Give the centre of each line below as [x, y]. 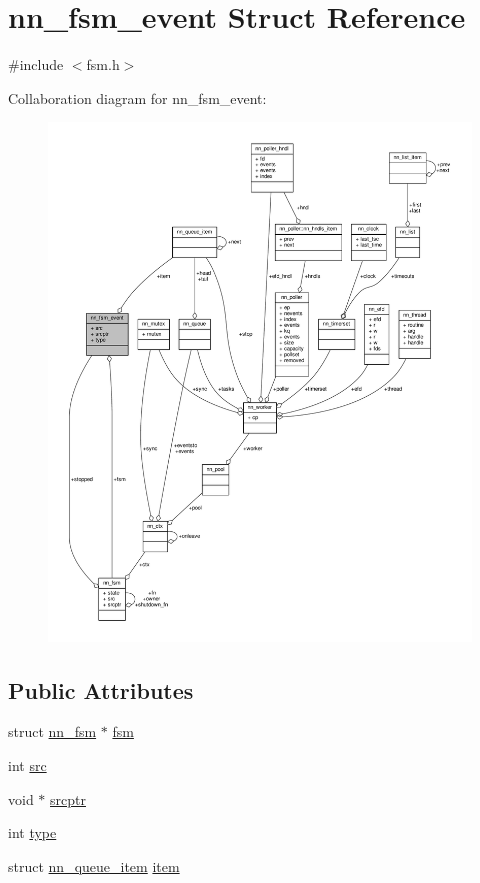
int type [32, 832]
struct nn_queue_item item [94, 865]
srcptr [68, 798]
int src [27, 765]
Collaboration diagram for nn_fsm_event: [137, 97]
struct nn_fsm [52, 731]
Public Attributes [101, 689]
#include [36, 64]
